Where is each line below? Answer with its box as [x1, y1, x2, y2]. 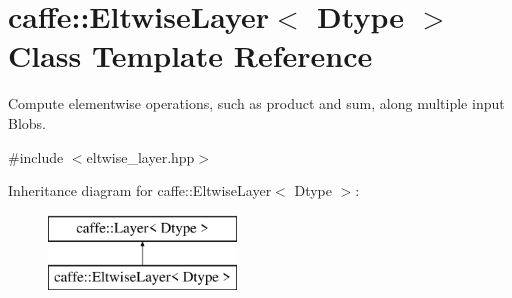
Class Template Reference [8, 35, 373, 76]
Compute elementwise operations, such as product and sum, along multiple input [8, 93, 505, 114]
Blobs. [8, 112, 46, 133]
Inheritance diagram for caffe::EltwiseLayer [8, 180, 272, 201]
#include [8, 146, 64, 167]
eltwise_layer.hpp [86, 146, 195, 167]
